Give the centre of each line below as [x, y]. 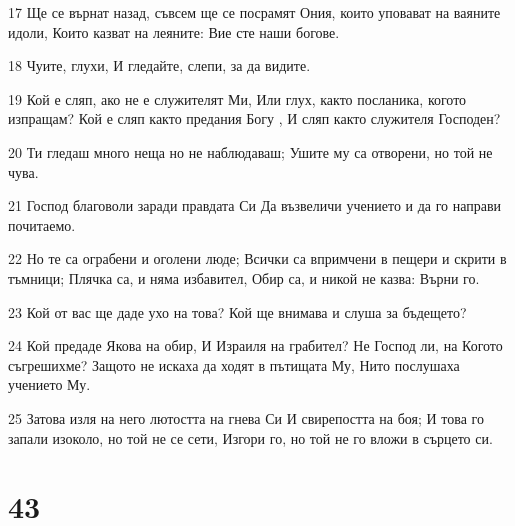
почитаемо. [42, 224]
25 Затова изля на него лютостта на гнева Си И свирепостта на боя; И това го [246, 417]
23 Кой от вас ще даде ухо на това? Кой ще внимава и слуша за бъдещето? [237, 311]
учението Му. [49, 384]
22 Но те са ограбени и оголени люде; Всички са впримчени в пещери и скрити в [257, 258]
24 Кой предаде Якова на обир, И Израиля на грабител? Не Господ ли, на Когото [255, 345]
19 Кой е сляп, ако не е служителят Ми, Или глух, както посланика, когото [237, 98]
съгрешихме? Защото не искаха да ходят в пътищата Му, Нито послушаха [234, 364]
